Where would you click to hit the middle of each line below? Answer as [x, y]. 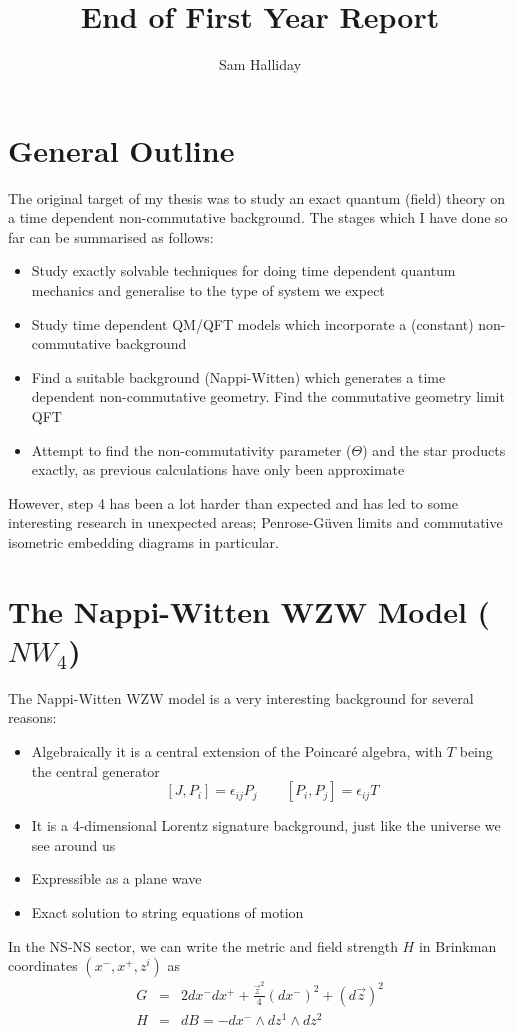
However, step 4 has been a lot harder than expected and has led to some [233, 502]
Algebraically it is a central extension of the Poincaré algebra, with [237, 751]
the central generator [95, 770]
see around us [73, 844]
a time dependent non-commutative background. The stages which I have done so [258, 217]
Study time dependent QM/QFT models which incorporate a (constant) [252, 323]
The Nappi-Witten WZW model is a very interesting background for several [241, 697]
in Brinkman [457, 945]
